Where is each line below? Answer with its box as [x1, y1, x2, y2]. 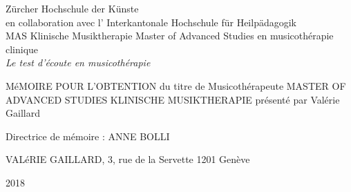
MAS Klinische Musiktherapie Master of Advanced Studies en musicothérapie [6, 28, 334, 43]
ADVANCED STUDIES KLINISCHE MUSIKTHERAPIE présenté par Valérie [6, 92, 340, 106]
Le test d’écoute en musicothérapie [6, 55, 151, 70]
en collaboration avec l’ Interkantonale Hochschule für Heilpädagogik [6, 15, 296, 29]
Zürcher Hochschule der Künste [6, 1, 139, 15]
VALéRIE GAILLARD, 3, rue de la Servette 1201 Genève [6, 152, 250, 166]
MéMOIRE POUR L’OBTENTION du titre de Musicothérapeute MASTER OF [6, 78, 346, 93]
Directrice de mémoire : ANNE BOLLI [6, 128, 170, 143]
